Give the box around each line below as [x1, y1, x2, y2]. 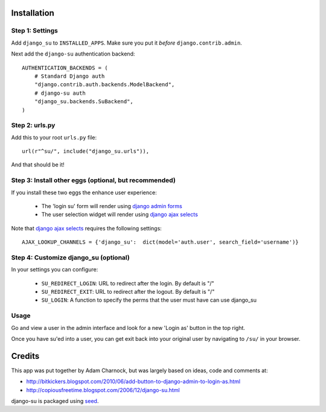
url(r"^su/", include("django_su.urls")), [22, 148, 150, 155]
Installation [11, 8, 54, 18]
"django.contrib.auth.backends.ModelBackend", [34, 81, 175, 88]
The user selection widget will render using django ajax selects [41, 211, 199, 218]
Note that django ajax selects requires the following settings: [11, 224, 162, 232]
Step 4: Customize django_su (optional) [11, 253, 130, 262]
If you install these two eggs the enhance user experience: [11, 189, 157, 196]
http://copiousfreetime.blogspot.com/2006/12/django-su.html [26, 386, 181, 393]
